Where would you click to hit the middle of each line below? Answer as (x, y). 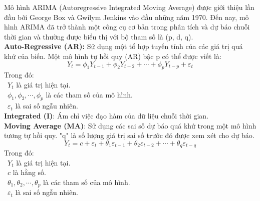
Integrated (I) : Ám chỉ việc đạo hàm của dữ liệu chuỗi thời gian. (106, 115)
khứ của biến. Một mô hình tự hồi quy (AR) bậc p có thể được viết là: (113, 56)
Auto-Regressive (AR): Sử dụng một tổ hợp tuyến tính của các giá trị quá (123, 46)
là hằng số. (29, 172)
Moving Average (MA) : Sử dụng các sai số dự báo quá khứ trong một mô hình (130, 125)
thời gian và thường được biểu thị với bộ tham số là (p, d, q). (99, 36)
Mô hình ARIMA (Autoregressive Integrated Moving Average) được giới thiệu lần (129, 7)
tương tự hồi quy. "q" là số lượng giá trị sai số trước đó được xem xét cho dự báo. (129, 135)
